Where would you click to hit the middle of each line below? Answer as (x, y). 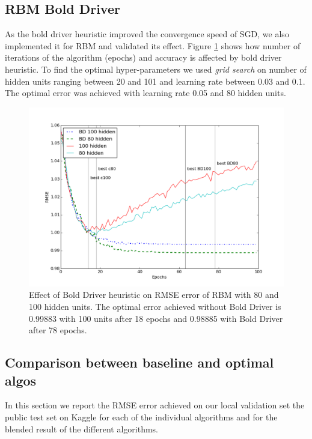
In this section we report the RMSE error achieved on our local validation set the (155, 405)
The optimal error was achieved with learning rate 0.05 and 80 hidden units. (145, 93)
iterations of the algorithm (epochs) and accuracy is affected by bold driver (143, 57)
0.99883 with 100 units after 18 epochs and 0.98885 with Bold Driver (156, 318)
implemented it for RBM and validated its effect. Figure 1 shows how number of (153, 45)
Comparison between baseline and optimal (139, 362)
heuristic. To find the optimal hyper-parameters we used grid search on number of (156, 69)
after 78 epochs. (58, 330)
